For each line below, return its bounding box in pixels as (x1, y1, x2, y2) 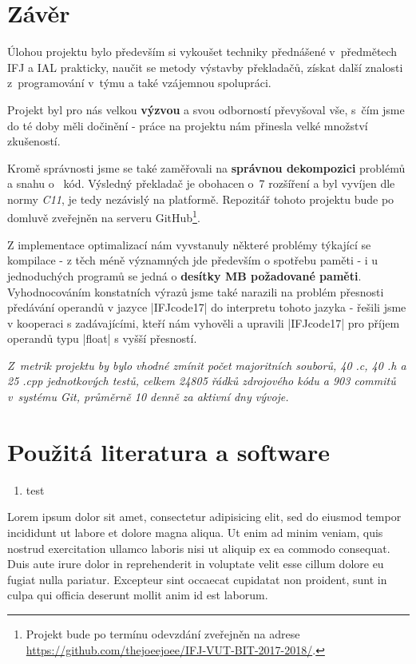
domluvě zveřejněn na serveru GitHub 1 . (7, 207, 200, 226)
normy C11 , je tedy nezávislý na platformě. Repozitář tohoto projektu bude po (7, 190, 394, 207)
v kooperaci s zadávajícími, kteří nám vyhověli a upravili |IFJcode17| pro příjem (7, 314, 400, 331)
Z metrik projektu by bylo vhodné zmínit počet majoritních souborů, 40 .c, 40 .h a (7, 356, 406, 373)
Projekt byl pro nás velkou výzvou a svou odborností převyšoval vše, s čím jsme (7, 101, 405, 117)
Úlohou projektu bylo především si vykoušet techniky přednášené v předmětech (7, 43, 398, 60)
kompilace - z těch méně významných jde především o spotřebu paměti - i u (7, 252, 378, 268)
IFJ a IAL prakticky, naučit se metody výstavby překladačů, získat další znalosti (7, 58, 403, 75)
